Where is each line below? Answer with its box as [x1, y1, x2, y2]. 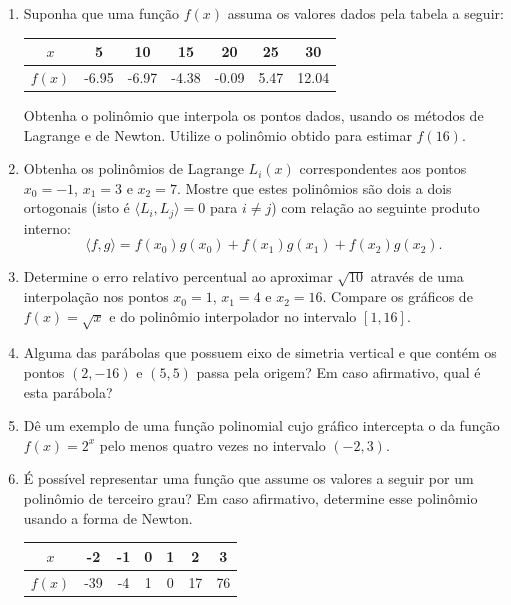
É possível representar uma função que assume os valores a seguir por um [23, 468, 474, 489]
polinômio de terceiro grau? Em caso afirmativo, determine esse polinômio [23, 487, 478, 508]
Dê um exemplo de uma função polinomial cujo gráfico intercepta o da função [23, 415, 500, 436]
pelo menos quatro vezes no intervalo [99, 434, 326, 455]
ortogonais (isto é [23, 197, 130, 218]
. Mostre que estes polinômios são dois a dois [176, 177, 452, 198]
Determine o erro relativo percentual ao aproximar [23, 266, 333, 287]
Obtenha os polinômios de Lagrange [23, 158, 244, 179]
